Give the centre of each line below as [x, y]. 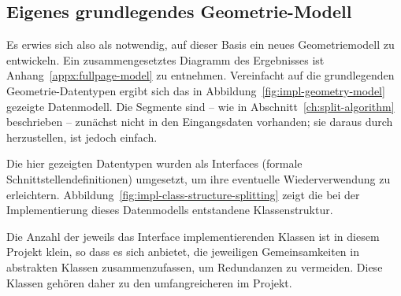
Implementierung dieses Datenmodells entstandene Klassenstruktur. [170, 210]
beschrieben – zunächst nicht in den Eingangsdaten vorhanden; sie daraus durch [200, 122]
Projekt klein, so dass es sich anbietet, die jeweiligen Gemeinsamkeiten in [183, 252]
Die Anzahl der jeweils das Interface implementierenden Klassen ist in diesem [193, 236]
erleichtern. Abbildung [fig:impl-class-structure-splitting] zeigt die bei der [183, 194]
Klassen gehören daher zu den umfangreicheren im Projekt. [149, 282]
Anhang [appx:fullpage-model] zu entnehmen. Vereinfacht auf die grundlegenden [200, 75]
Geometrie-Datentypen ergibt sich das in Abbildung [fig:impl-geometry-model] [196, 90]
